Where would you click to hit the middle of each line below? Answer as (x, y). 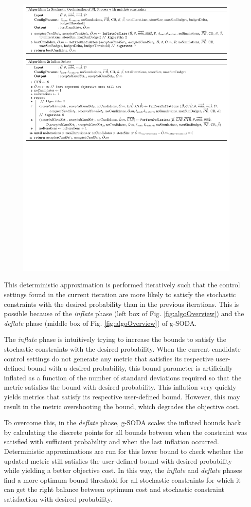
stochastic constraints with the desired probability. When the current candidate (122, 349)
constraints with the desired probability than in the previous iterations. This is (121, 304)
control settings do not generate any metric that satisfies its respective (109, 358)
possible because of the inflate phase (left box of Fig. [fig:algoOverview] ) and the (124, 313)
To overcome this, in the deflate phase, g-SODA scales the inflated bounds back (123, 422)
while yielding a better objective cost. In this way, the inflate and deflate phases (123, 470)
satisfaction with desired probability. (58, 498)
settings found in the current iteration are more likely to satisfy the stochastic (120, 294)
